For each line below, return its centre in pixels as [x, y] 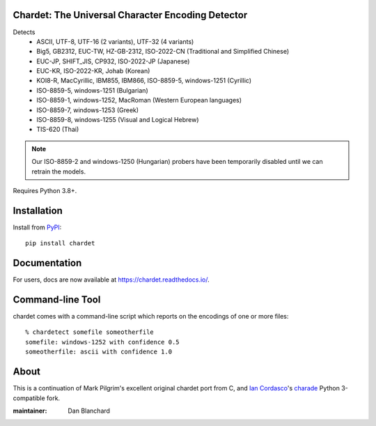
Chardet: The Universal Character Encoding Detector [130, 15]
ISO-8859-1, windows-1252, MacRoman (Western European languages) [139, 100]
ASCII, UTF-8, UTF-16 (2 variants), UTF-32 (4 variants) [115, 41]
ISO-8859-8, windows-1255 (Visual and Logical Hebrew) [118, 120]
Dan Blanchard [89, 411]
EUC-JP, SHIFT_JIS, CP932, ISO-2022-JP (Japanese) [113, 61]
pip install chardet [60, 243]
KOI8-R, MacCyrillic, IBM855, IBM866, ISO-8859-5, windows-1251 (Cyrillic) [144, 81]
